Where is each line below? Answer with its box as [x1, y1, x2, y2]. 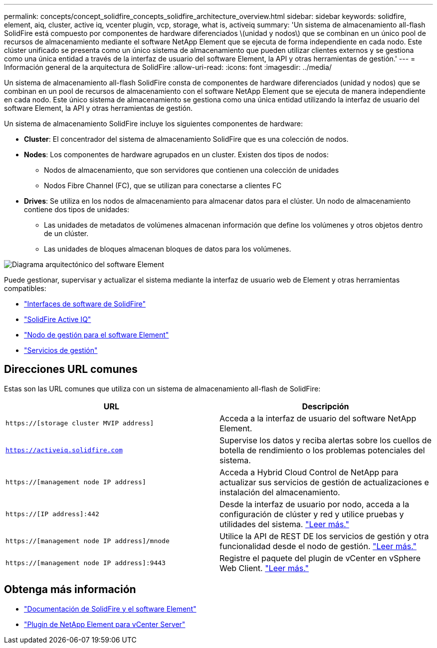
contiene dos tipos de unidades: [24, 205, 129, 214]
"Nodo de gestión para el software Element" [24, 330, 169, 339]
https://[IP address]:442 [5, 510, 99, 518]
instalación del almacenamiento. [219, 487, 340, 497]
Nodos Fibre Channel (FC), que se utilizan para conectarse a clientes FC [44, 181, 282, 190]
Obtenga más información [4, 583, 136, 596]
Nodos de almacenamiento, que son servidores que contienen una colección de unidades [44, 166, 339, 174]
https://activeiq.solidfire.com [5, 446, 123, 454]
